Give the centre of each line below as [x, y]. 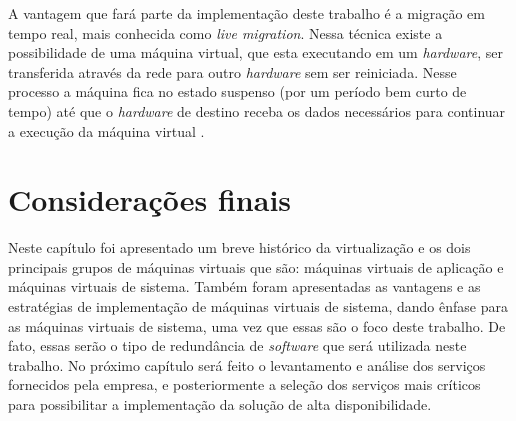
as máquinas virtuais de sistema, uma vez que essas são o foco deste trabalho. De [257, 325]
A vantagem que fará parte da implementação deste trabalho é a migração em [246, 13]
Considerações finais [150, 199]
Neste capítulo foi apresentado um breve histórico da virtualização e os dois [239, 247]
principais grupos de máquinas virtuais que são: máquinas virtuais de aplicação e [256, 266]
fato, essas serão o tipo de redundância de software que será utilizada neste [237, 345]
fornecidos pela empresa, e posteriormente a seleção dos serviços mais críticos [244, 384]
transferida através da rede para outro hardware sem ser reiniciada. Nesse [232, 71]
